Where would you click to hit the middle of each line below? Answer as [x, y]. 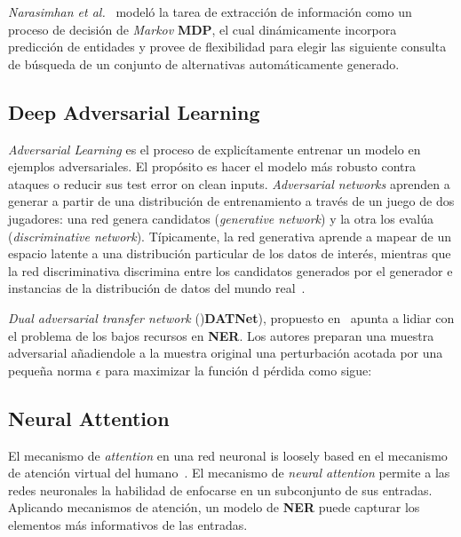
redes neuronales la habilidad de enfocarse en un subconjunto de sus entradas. [220, 490]
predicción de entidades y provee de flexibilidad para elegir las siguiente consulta [227, 47]
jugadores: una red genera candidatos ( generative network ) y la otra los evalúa [221, 218]
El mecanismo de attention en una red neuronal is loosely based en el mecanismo [228, 455]
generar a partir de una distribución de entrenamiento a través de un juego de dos [231, 201]
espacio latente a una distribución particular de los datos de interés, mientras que [230, 253]
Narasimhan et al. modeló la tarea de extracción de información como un [210, 12]
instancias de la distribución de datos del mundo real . [157, 288]
